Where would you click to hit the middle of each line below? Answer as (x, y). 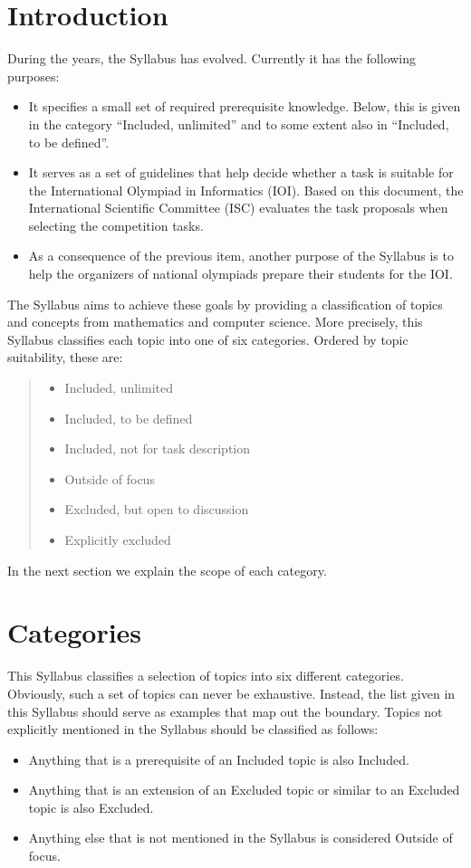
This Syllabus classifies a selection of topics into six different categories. (206, 676)
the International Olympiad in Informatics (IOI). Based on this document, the (246, 190)
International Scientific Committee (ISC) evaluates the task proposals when (238, 208)
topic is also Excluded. (91, 807)
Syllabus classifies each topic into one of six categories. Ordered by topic (208, 339)
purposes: (34, 76)
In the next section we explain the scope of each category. (167, 570)
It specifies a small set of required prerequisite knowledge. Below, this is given (245, 106)
